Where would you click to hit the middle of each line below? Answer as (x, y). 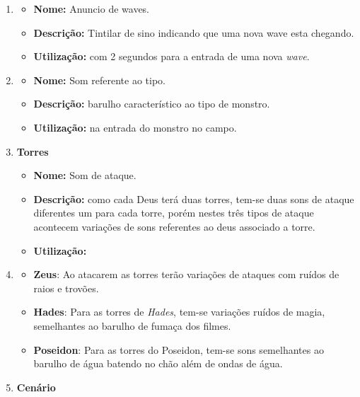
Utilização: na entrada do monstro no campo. (135, 127)
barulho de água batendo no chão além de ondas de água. (158, 363)
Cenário (36, 387)
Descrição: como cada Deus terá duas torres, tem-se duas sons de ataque (194, 198)
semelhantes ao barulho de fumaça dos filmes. (132, 325)
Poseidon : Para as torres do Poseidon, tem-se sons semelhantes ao (179, 349)
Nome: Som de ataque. (85, 175)
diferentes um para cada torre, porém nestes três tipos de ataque (174, 213)
